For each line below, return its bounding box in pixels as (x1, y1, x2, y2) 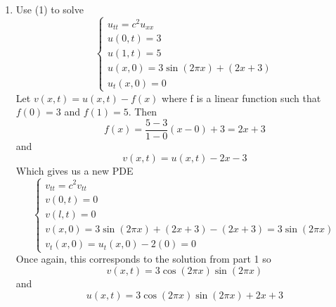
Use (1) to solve (15, 2, 84, 16)
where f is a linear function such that (162, 90, 321, 105)
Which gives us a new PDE (15, 163, 134, 177)
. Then (128, 104, 157, 119)
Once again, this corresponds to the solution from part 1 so (15, 251, 271, 266)
